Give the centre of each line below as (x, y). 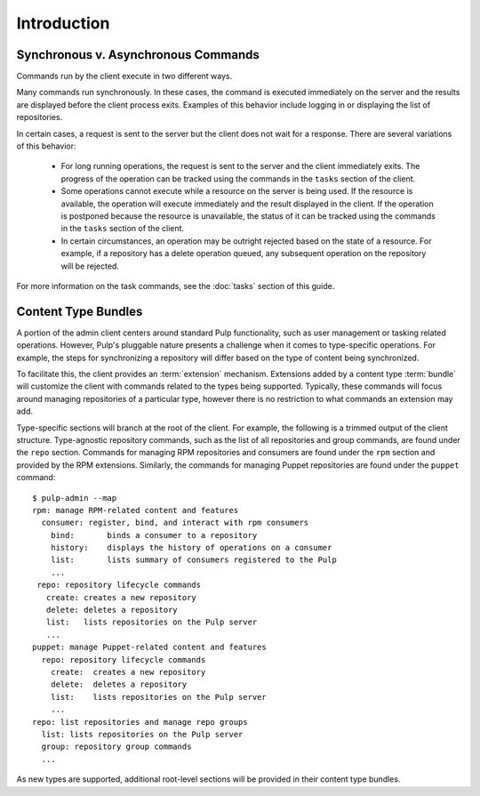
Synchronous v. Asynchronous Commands (138, 55)
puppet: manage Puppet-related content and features (149, 647)
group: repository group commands (116, 747)
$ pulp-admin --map (75, 498)
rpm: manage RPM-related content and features (136, 510)
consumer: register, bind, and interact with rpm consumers (175, 523)
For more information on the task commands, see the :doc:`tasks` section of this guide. (176, 285)
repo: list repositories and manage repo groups (140, 722)
